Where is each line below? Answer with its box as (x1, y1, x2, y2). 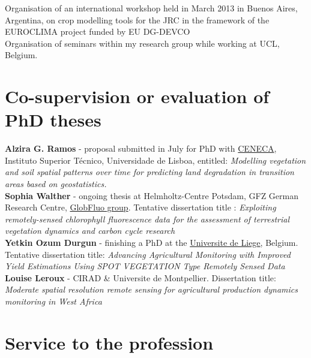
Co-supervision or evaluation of (5, 84, 270, 109)
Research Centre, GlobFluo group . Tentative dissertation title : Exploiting (5, 201, 276, 213)
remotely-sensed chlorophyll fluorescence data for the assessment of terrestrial (5, 212, 289, 225)
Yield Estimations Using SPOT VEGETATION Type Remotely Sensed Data (5, 260, 285, 272)
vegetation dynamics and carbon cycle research (5, 224, 175, 237)
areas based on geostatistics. (5, 178, 107, 190)
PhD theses (5, 107, 101, 132)
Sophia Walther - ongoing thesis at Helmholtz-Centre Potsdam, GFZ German (5, 189, 298, 201)
